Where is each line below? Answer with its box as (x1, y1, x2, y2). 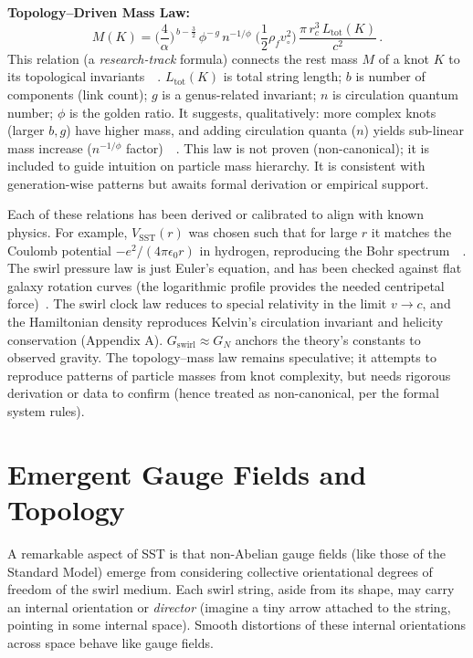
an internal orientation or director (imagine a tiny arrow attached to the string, (7, 597, 451, 616)
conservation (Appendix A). (7, 329, 163, 349)
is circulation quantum (332, 84, 458, 103)
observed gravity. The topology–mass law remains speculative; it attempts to (7, 348, 436, 367)
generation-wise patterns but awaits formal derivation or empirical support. (7, 173, 429, 193)
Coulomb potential (7, 240, 111, 259)
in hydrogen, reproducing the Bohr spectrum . (199, 240, 467, 259)
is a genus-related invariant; (162, 84, 317, 103)
